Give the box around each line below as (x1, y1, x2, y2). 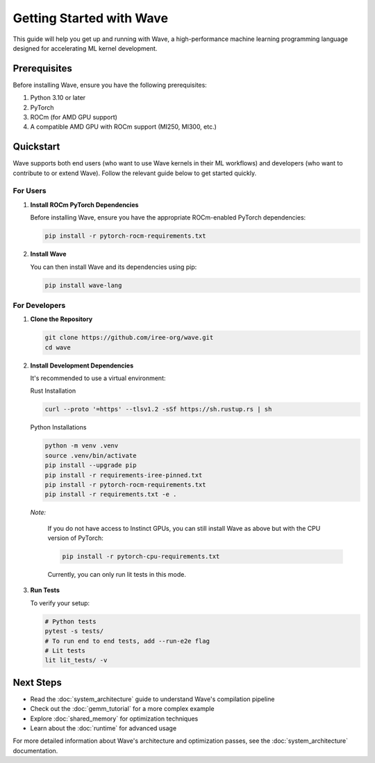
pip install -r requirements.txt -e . (44, 491, 177, 498)
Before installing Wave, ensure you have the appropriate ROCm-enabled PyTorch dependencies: (30, 213, 306, 222)
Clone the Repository (30, 315, 93, 323)
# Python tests (44, 617, 97, 625)
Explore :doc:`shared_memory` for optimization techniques (30, 714, 199, 723)
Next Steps (12, 676, 62, 688)
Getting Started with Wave (12, 10, 169, 26)
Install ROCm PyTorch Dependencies (30, 200, 139, 208)
